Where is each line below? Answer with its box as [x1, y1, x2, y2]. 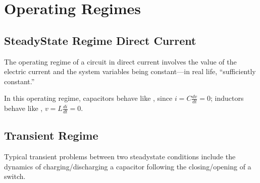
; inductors [210, 93, 244, 103]
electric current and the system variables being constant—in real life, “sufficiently [4, 66, 256, 77]
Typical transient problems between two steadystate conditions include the [4, 151, 236, 162]
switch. [4, 171, 26, 181]
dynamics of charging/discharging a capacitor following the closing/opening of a [4, 161, 251, 171]
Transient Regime [4, 128, 98, 143]
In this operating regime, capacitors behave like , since [4, 93, 173, 103]
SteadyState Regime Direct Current [4, 32, 196, 48]
